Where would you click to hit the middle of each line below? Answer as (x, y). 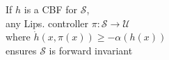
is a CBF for (51, 9)
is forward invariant (91, 50)
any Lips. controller (47, 23)
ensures (21, 50)
